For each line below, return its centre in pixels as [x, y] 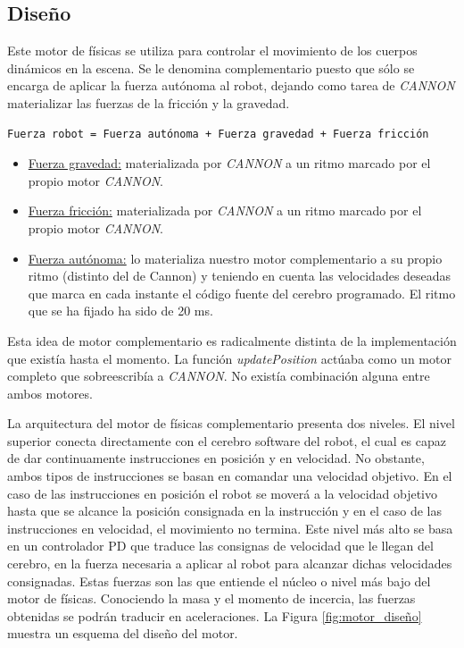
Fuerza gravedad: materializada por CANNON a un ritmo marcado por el [229, 163]
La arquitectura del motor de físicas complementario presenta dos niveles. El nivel [231, 423]
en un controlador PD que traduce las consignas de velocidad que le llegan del [220, 546]
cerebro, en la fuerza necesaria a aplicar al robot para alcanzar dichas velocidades [230, 564]
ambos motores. [50, 393]
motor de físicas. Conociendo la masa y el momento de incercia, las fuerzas [211, 598]
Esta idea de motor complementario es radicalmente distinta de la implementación [232, 340]
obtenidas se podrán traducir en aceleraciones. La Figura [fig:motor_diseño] [215, 615]
